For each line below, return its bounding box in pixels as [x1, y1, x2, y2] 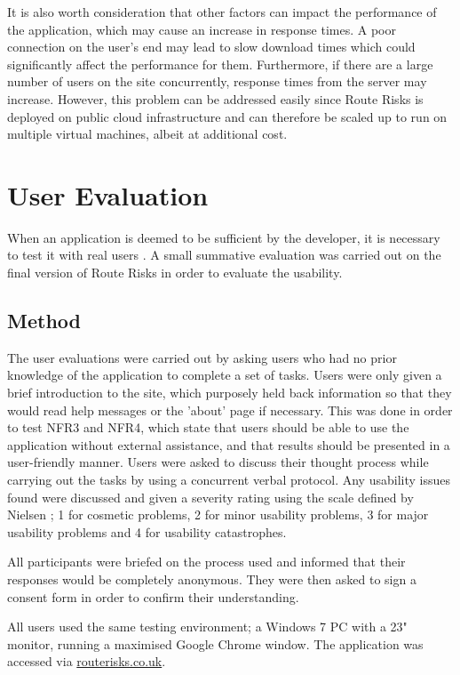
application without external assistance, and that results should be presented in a [7, 435, 450, 454]
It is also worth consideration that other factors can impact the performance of [7, 3, 437, 20]
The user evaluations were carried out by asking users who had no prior [7, 348, 397, 366]
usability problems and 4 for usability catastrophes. [7, 522, 287, 541]
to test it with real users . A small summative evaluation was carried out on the [7, 245, 441, 264]
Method [7, 307, 81, 334]
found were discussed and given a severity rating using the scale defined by [7, 487, 414, 506]
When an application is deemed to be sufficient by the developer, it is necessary [7, 228, 440, 246]
